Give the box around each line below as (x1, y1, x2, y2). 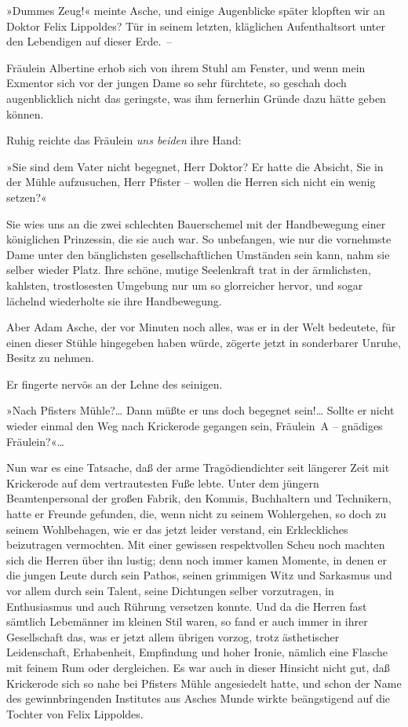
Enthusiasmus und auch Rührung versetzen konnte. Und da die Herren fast (6, 597, 367, 614)
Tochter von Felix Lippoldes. (6, 705, 144, 722)
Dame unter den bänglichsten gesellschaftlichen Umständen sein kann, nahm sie (6, 246, 390, 262)
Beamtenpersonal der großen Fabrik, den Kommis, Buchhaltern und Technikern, (6, 490, 392, 506)
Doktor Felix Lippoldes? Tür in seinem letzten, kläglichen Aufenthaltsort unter (6, 17, 385, 34)
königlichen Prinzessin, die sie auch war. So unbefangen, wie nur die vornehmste (6, 231, 392, 247)
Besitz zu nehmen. (6, 349, 94, 366)
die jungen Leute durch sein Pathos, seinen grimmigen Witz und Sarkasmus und (6, 567, 392, 583)
